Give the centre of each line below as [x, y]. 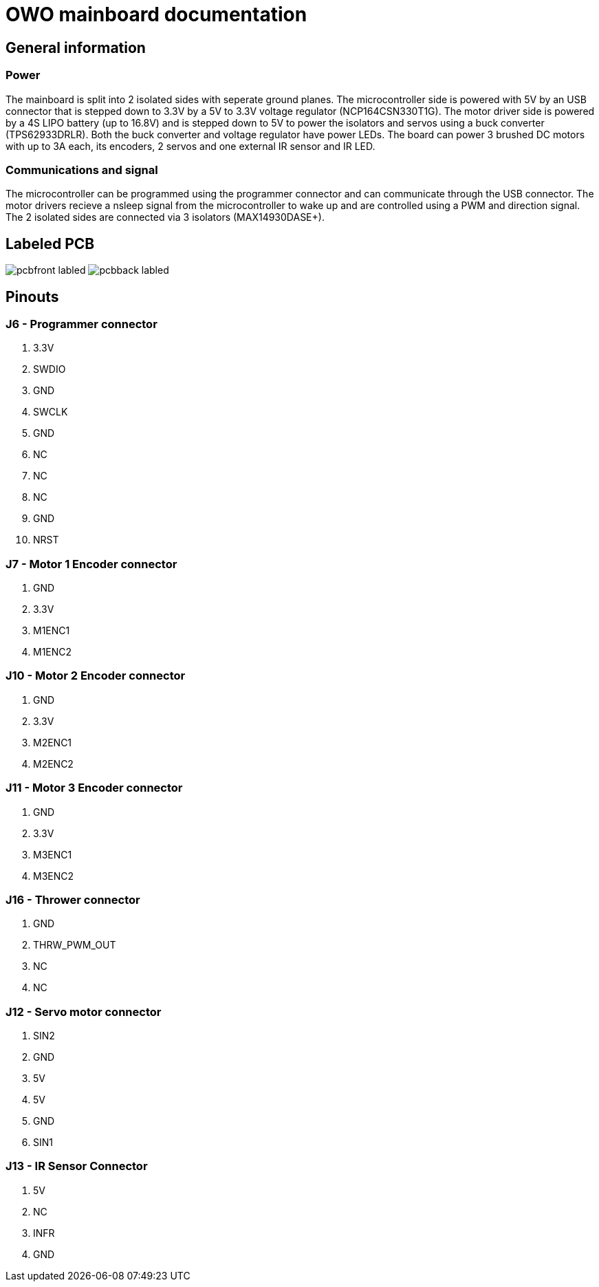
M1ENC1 [52, 631]
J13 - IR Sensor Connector [77, 1166]
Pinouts [32, 296]
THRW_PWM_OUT [75, 945]
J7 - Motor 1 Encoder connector [91, 564]
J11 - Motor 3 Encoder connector [94, 788]
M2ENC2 [53, 764]
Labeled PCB [50, 244]
